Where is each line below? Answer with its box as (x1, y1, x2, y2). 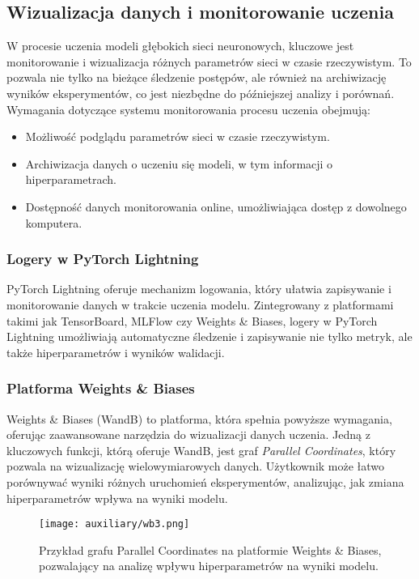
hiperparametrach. (25, 171, 116, 188)
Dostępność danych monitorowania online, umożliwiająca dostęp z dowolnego (25, 198, 407, 215)
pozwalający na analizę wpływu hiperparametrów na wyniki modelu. (39, 557, 379, 574)
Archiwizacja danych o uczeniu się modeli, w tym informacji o (25, 155, 333, 172)
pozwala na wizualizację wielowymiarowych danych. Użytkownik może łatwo (6, 458, 385, 475)
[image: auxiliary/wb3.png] (39, 518, 190, 530)
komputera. (25, 214, 83, 231)
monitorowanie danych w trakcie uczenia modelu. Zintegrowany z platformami (6, 296, 394, 313)
